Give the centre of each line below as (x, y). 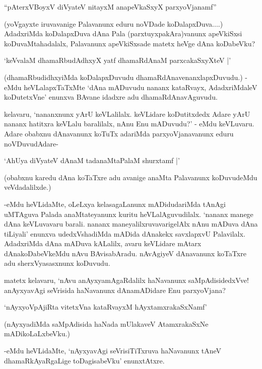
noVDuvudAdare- (31, 143)
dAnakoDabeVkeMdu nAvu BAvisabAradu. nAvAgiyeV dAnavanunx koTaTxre (125, 253)
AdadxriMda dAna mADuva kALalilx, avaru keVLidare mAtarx (103, 243)
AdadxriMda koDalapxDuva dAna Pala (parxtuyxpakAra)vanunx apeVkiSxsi (123, 33)
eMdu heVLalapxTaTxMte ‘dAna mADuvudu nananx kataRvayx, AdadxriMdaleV (131, 87)
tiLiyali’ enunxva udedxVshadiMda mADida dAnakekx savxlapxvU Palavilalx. (125, 233)
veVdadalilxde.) (28, 187)
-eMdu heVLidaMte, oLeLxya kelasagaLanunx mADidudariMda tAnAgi (115, 204)
